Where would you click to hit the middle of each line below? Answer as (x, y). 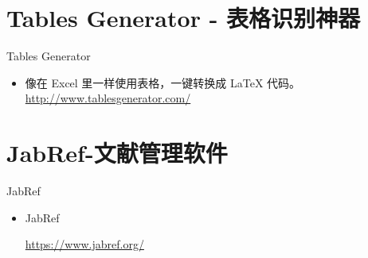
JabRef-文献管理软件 (117, 153)
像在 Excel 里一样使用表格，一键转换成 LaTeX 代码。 (163, 82)
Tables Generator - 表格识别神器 (184, 18)
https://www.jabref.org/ (84, 244)
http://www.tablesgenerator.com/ (108, 98)
